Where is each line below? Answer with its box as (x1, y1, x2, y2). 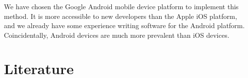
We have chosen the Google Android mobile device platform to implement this (4, 1, 239, 11)
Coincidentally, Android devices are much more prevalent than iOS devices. (4, 30, 229, 40)
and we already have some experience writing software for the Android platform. (4, 20, 245, 31)
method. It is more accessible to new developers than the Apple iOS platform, (4, 11, 237, 21)
